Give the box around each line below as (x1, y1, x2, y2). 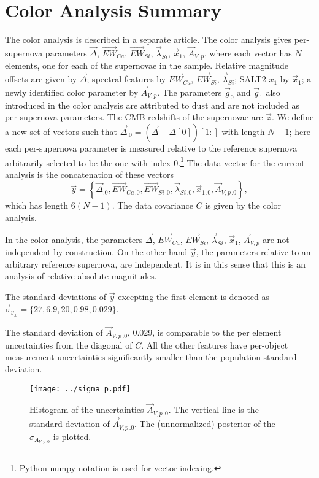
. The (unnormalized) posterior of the (134, 417, 275, 430)
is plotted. (53, 430, 91, 442)
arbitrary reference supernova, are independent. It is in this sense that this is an (5, 257, 306, 270)
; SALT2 (234, 72, 266, 85)
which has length (5, 199, 69, 212)
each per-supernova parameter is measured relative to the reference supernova (5, 142, 298, 154)
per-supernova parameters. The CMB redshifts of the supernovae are (5, 110, 263, 123)
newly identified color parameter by (5, 86, 139, 99)
